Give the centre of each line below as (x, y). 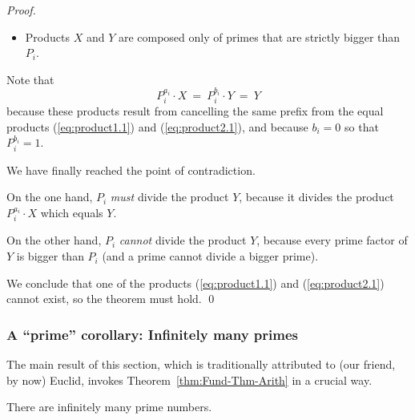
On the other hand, (54, 240)
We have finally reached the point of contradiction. (131, 170)
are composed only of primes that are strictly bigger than (259, 36)
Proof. (21, 10)
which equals (72, 213)
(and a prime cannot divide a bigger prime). (210, 256)
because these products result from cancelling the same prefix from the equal (195, 111)
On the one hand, (50, 197)
